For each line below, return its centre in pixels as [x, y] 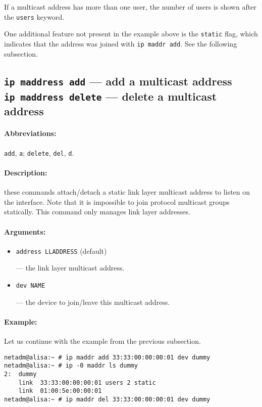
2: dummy [20, 374]
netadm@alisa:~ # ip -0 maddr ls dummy [71, 366]
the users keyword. [34, 16]
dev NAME [31, 285]
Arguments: [25, 231]
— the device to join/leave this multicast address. [93, 302]
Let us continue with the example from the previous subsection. [102, 341]
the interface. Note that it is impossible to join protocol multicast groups [117, 201]
